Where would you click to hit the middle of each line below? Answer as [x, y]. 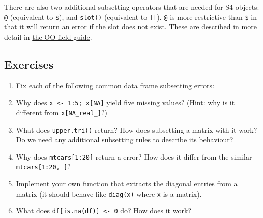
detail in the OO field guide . [48, 36]
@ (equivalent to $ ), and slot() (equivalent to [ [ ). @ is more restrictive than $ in [130, 17]
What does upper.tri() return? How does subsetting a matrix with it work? [137, 129]
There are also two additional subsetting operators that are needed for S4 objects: [132, 7]
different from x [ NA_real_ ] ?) [62, 112]
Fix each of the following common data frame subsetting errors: [115, 85]
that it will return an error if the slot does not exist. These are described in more [130, 27]
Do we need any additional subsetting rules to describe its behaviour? [125, 139]
